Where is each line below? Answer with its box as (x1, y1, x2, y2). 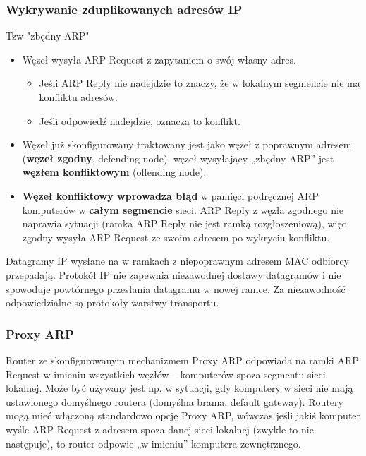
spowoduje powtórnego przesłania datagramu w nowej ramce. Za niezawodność (6, 281, 346, 296)
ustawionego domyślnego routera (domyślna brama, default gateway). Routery (6, 394, 343, 409)
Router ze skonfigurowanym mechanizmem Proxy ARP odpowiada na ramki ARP (6, 352, 359, 367)
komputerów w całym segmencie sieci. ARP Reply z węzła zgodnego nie (22, 202, 344, 217)
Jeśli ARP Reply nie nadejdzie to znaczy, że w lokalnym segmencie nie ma (39, 76, 360, 90)
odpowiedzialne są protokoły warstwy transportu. (6, 295, 219, 310)
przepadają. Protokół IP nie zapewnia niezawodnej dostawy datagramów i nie (6, 267, 341, 282)
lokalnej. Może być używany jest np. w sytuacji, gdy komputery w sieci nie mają (6, 380, 353, 395)
